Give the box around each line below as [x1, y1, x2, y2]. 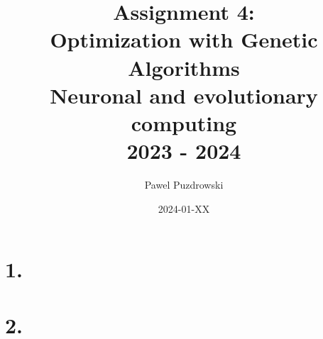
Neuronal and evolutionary [50, 80, 318, 109]
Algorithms [128, 52, 240, 82]
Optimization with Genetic [50, 25, 318, 54]
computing [131, 108, 237, 137]
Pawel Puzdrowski [144, 177, 224, 192]
